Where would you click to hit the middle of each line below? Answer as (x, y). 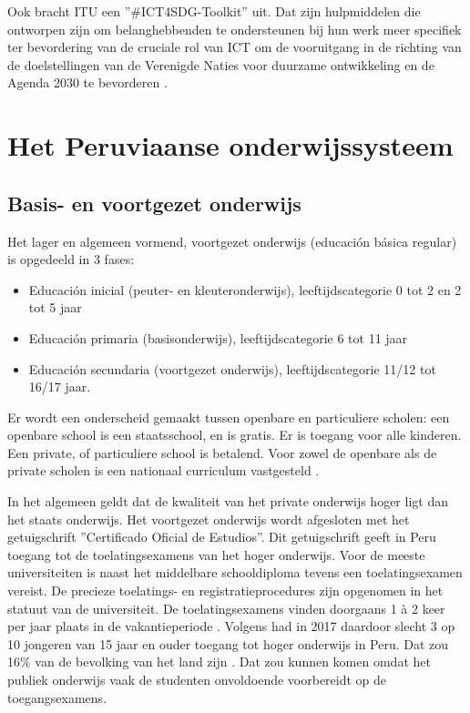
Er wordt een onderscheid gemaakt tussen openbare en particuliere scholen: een (229, 417)
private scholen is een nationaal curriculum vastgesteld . (163, 470)
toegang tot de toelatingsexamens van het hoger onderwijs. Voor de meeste (216, 554)
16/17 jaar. (60, 387)
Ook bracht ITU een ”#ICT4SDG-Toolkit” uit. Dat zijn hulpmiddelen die (214, 11)
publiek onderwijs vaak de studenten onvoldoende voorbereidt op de (197, 680)
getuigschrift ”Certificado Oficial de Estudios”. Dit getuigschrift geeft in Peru (222, 537)
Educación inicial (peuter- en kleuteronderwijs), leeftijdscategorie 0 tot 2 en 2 (245, 289)
